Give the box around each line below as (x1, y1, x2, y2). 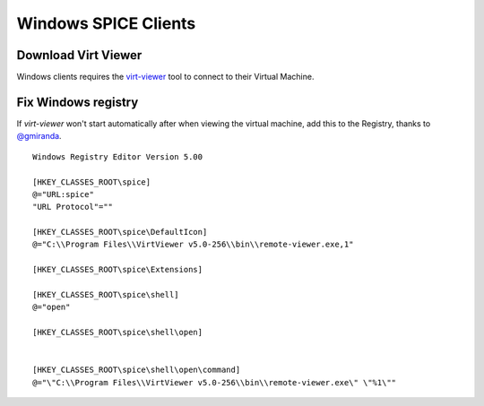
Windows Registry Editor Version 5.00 (32, 151, 203, 161)
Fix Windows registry (16, 94, 139, 109)
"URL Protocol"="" (32, 202, 114, 212)
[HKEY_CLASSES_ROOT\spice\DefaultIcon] (32, 227, 208, 238)
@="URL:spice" (32, 189, 94, 199)
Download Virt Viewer (16, 48, 143, 63)
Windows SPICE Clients (16, 13, 196, 33)
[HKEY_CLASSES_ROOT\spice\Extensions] (32, 264, 203, 275)
